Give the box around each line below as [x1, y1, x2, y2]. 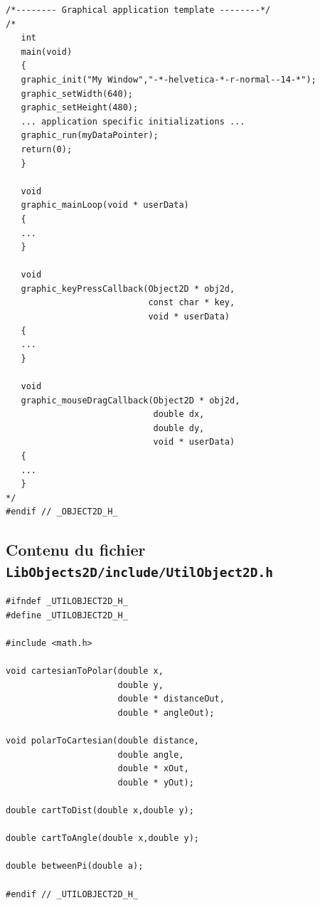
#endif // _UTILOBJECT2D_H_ [6, 889, 139, 899]
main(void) [21, 46, 73, 57]
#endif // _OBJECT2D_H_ [6, 507, 118, 517]
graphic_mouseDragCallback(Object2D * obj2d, [21, 395, 240, 406]
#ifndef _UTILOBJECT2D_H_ [6, 596, 128, 607]
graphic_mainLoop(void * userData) [21, 200, 189, 211]
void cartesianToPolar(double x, [6, 666, 164, 677]
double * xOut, [117, 763, 189, 774]
